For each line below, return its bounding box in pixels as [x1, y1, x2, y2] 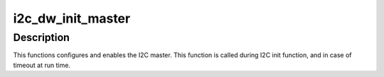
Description [13, 31, 70, 44]
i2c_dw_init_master [13, 11, 131, 26]
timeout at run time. [13, 61, 71, 69]
